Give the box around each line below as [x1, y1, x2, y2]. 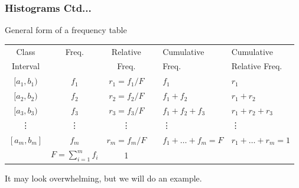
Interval [11, 60, 40, 72]
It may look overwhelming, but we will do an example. [5, 171, 202, 184]
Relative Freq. [231, 60, 282, 72]
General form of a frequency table [5, 24, 127, 36]
